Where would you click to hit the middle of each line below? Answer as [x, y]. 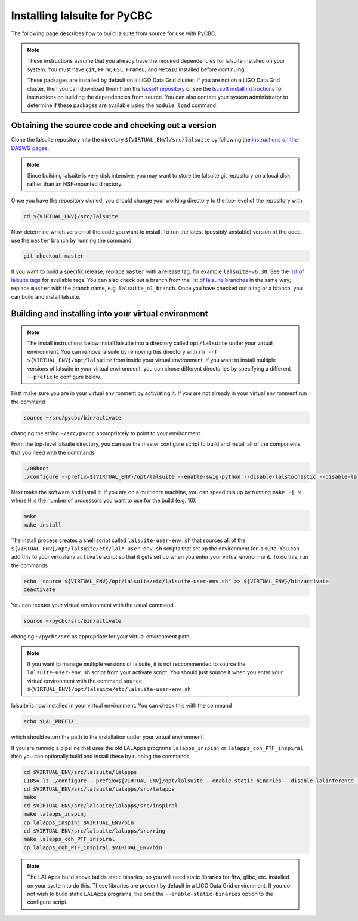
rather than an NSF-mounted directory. [75, 184]
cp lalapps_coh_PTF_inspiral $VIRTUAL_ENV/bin [93, 847]
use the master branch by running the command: [72, 240]
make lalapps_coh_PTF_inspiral [70, 839]
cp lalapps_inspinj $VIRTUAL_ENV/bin [79, 822]
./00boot [36, 468]
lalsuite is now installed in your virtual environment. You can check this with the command [121, 706]
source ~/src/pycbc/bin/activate [72, 417]
